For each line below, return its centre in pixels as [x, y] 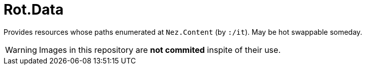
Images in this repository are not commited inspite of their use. [160, 50]
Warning [21, 50]
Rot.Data [34, 10]
